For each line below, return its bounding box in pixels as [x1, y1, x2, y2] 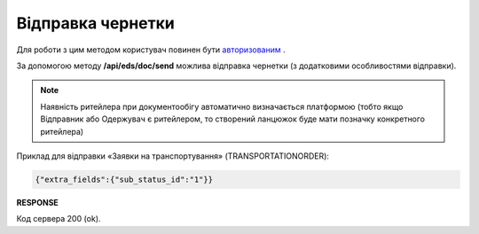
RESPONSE [16, 197, 59, 207]
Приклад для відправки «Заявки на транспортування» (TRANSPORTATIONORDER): [16, 151, 330, 161]
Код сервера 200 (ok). [16, 214, 101, 224]
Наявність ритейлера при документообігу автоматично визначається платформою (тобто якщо [40, 101, 404, 112]
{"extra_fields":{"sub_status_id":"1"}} [35, 174, 213, 184]
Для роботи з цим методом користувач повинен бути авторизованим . [16, 44, 286, 55]
